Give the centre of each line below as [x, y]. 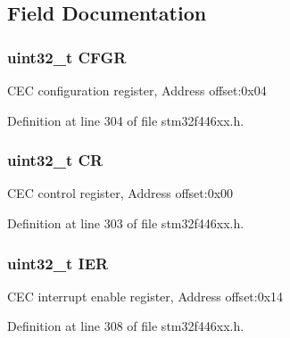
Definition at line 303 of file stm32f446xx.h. [126, 223]
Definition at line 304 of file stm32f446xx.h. [126, 120]
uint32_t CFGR [67, 57]
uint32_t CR [55, 160]
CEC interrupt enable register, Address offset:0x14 [145, 296]
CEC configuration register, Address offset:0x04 [137, 90]
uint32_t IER [58, 263]
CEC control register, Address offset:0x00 [120, 193]
